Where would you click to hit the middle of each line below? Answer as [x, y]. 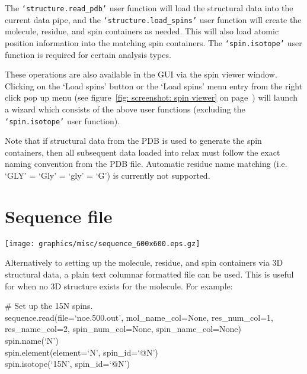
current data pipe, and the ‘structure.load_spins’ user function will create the [153, 19]
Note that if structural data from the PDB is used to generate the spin [133, 141]
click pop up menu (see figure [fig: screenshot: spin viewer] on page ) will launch [151, 97]
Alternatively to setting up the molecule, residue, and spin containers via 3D [144, 262]
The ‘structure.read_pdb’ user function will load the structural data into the [149, 8]
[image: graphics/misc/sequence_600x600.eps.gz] [103, 244]
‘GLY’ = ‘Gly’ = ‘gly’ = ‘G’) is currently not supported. [108, 175]
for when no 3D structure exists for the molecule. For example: [119, 286]
